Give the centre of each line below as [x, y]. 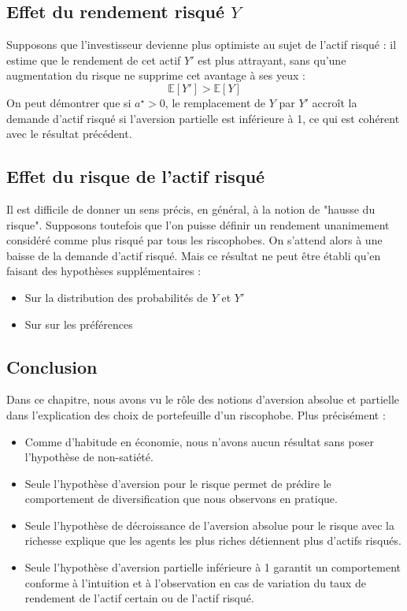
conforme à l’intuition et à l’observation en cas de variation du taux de [195, 582]
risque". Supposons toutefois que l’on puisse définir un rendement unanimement [198, 224]
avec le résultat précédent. [69, 134]
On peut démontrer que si [69, 102]
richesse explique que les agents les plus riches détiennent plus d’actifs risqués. [213, 540]
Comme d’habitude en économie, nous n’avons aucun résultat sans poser [199, 441]
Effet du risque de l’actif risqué [136, 176]
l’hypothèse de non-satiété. [89, 457]
